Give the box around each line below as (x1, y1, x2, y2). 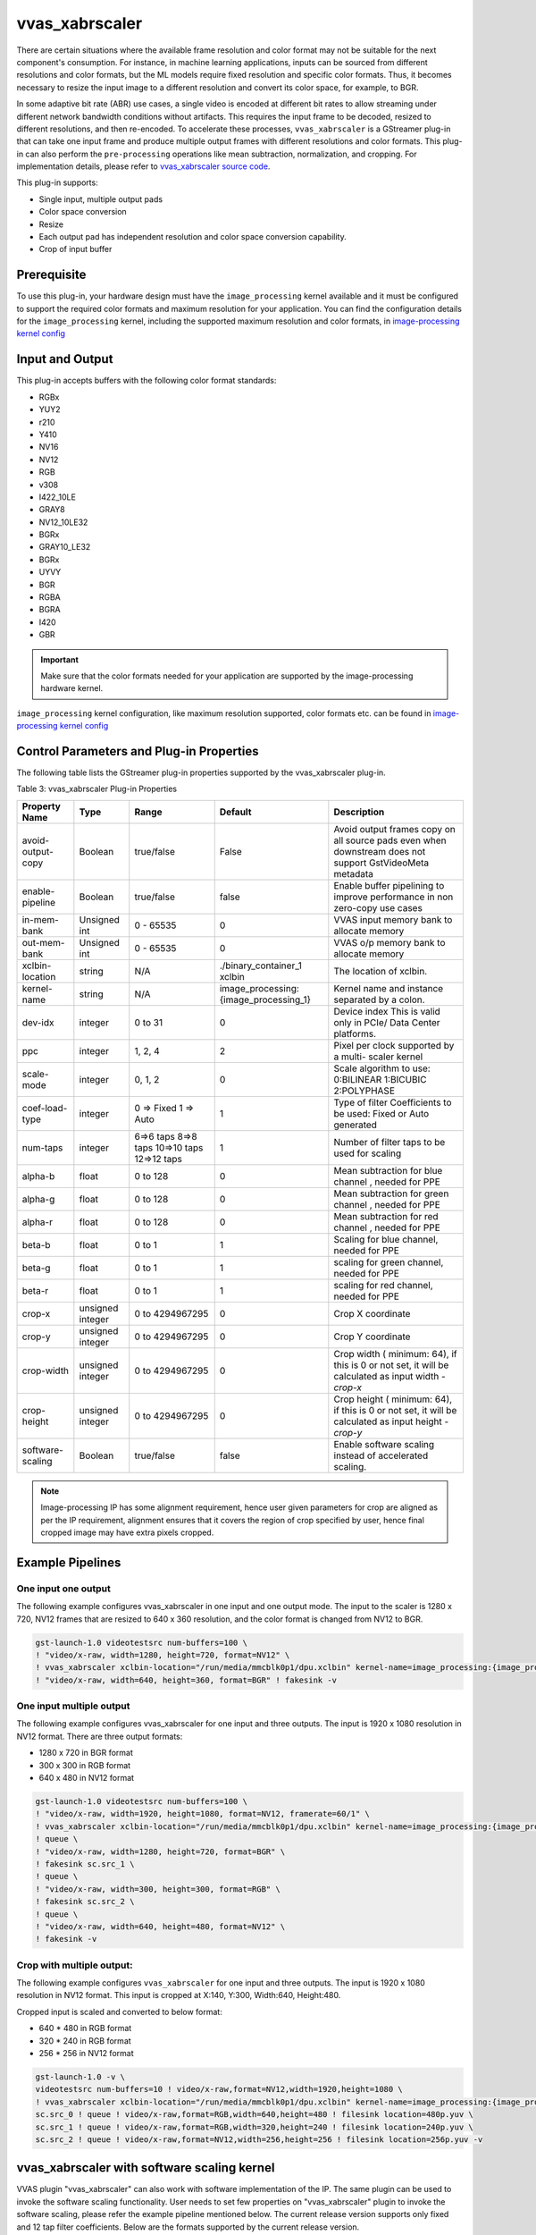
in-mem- (21, 913, 60, 925)
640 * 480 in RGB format (38, 2023, 132, 2034)
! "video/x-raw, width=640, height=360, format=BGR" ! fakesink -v (35, 1674, 338, 1685)
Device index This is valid (333, 1005, 441, 1017)
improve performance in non (333, 890, 454, 903)
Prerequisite (16, 267, 87, 283)
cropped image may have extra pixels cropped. (40, 1527, 214, 1538)
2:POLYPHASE (333, 1084, 395, 1097)
